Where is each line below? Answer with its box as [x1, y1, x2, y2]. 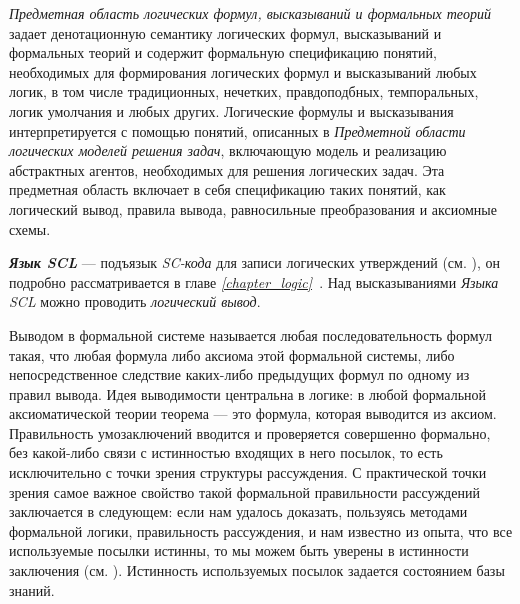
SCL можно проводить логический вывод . [9, 291, 261, 312]
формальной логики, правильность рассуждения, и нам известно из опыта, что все [9, 520, 513, 541]
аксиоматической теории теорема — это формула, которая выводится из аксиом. [9, 403, 497, 424]
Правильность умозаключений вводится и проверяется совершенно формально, [9, 422, 491, 443]
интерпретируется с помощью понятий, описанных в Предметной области [9, 120, 466, 141]
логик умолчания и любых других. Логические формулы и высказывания [9, 100, 454, 121]
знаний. [9, 579, 55, 600]
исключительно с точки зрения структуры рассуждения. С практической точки [9, 462, 487, 483]
